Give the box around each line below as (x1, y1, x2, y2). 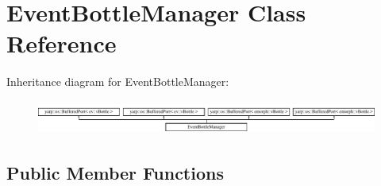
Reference (6, 27, 117, 60)
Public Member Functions (6, 160, 224, 184)
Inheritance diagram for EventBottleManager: (6, 73, 229, 90)
